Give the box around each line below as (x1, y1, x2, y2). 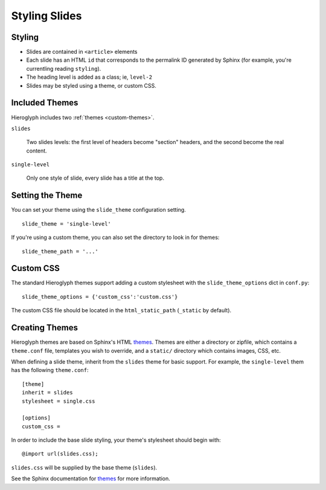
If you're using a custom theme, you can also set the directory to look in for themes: (11, 234, 220, 241)
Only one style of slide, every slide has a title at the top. (26, 174, 164, 181)
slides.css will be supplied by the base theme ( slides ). (11, 463, 158, 471)
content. (26, 147, 48, 154)
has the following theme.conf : (11, 367, 89, 374)
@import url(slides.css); (22, 451, 99, 457)
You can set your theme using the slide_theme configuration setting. (11, 206, 187, 214)
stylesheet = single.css (22, 397, 95, 405)
